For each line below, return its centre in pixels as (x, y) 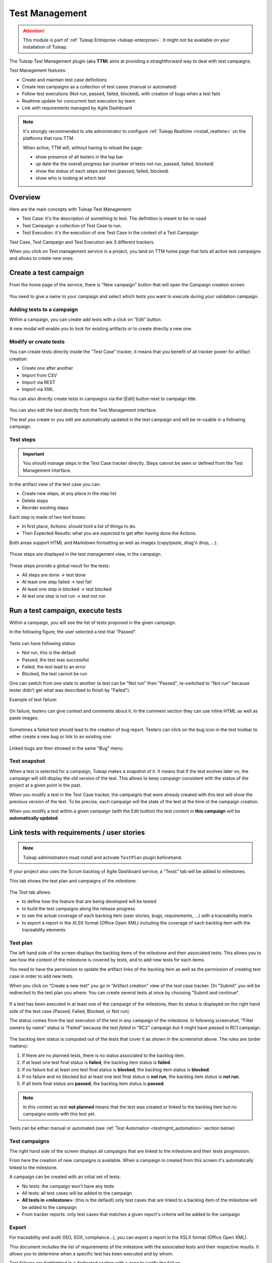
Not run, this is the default (49, 653)
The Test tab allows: (30, 892)
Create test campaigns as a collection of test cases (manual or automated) (99, 86)
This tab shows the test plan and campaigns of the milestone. (73, 881)
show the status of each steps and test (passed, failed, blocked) (102, 171)
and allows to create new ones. (42, 258)
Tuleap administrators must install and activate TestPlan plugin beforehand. (103, 857)
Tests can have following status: (43, 643)
